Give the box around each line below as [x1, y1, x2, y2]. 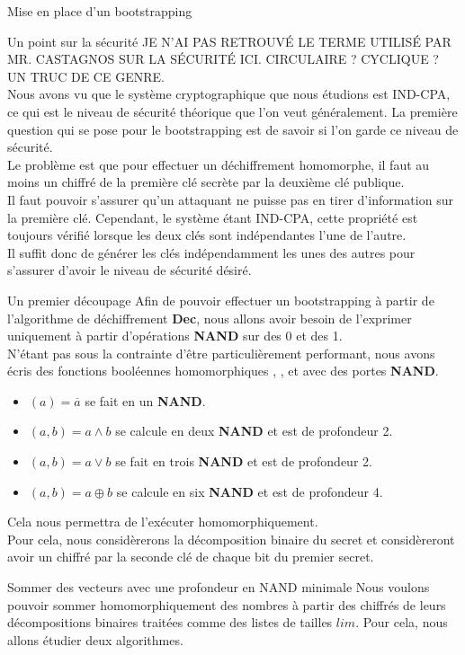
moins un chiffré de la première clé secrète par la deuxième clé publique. [7, 173, 405, 191]
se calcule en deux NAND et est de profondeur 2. [115, 421, 393, 440]
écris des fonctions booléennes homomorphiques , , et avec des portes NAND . [7, 361, 439, 380]
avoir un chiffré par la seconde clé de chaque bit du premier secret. [7, 547, 374, 566]
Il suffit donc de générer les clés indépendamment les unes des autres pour [7, 243, 416, 261]
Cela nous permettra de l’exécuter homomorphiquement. [7, 512, 318, 531]
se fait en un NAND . [85, 391, 206, 410]
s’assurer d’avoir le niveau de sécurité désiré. [7, 261, 252, 279]
